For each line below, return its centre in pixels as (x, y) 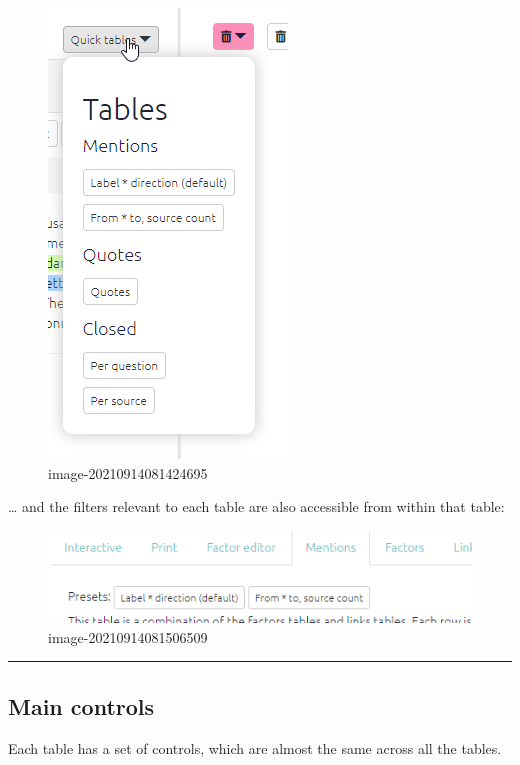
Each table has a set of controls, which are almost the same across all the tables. (255, 747)
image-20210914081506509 (128, 636)
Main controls (81, 705)
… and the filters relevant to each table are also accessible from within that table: (256, 506)
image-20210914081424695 (128, 472)
